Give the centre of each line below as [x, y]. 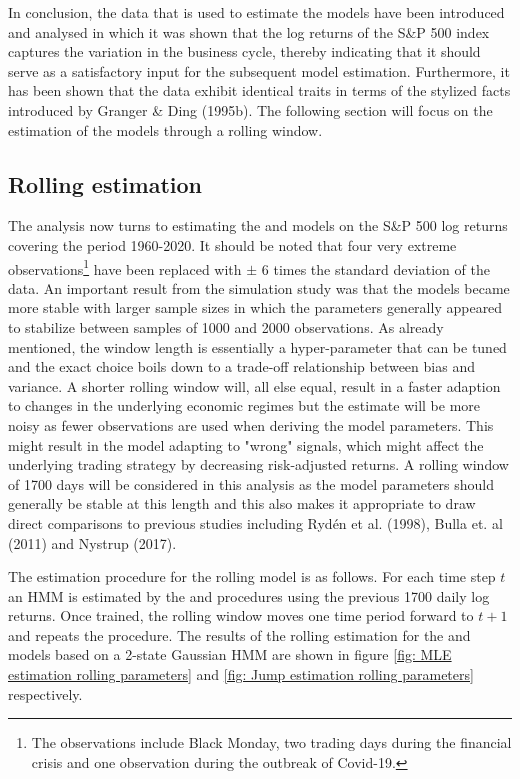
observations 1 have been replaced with [125, 267]
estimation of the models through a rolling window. [165, 129]
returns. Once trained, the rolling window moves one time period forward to [241, 615]
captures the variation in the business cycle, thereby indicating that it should [244, 51]
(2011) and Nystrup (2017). [92, 542]
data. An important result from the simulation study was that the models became [259, 287]
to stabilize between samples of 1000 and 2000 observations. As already [226, 326]
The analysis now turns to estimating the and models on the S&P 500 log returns [258, 225]
